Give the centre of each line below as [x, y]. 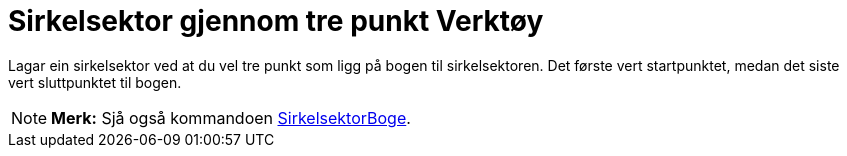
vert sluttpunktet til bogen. [95, 82]
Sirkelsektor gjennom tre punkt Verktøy [276, 21]
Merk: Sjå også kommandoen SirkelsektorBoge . [231, 117]
